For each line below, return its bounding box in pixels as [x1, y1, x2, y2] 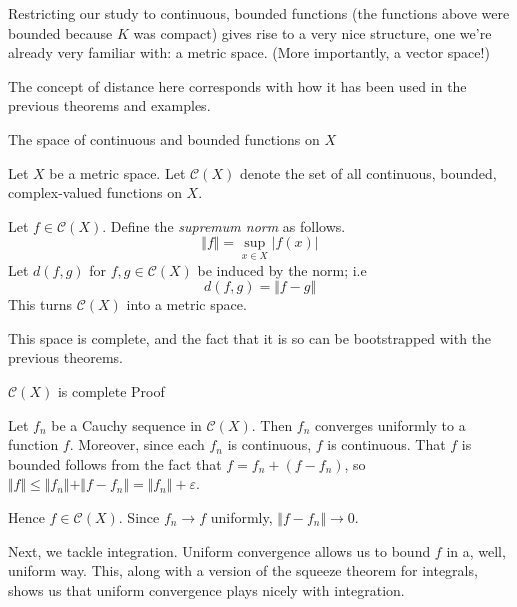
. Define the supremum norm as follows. [102, 215, 346, 236]
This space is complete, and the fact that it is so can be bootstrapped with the [8, 327, 492, 348]
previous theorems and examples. [8, 95, 211, 116]
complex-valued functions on [8, 182, 182, 203]
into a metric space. [126, 294, 247, 315]
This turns [8, 294, 72, 315]
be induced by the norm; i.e [197, 259, 367, 280]
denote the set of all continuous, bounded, [239, 162, 497, 183]
